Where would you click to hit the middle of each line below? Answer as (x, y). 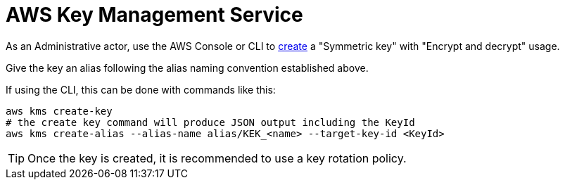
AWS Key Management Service (154, 15)
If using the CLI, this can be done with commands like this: (141, 89)
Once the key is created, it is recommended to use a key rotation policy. (217, 158)
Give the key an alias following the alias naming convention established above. (187, 68)
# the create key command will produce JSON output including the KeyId (210, 122)
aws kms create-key (59, 111)
